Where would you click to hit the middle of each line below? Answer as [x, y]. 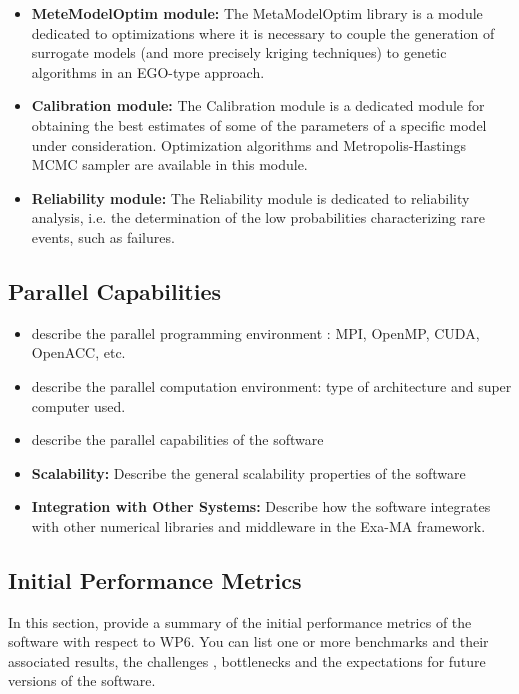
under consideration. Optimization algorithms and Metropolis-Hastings [249, 144]
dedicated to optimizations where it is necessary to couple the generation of [263, 32]
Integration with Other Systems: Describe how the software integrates [261, 506]
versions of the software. [82, 680]
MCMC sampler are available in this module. [169, 164]
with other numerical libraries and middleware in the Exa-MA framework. [258, 525]
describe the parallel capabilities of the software [177, 439]
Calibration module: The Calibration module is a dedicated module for [258, 105]
